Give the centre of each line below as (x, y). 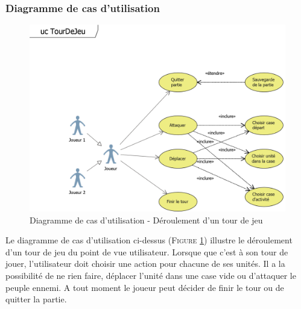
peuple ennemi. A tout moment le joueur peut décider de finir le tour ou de (145, 287)
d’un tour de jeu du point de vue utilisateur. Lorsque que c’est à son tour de (147, 251)
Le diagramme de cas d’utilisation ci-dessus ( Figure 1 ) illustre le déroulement (149, 240)
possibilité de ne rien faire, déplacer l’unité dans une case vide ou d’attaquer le (151, 275)
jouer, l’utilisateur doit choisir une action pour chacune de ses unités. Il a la (145, 264)
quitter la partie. (36, 299)
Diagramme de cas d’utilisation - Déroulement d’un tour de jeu (146, 220)
